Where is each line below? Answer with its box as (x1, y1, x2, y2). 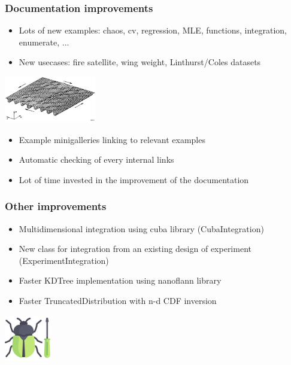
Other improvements (5, 199, 107, 214)
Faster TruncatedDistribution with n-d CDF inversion (19, 294, 217, 307)
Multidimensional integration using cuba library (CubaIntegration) (19, 222, 264, 235)
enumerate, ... (19, 35, 69, 48)
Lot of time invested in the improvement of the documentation (19, 173, 249, 185)
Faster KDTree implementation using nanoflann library (19, 274, 222, 287)
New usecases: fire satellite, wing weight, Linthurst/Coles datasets (19, 56, 261, 68)
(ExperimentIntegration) (19, 254, 109, 266)
